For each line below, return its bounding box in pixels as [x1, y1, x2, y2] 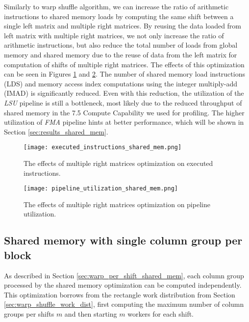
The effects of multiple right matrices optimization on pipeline [24, 199, 210, 209]
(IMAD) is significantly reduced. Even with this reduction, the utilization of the [4, 88, 244, 98]
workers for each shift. [127, 308, 194, 319]
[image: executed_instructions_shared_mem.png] [24, 144, 182, 151]
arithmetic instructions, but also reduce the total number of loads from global [4, 40, 238, 50]
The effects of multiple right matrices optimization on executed [24, 158, 213, 168]
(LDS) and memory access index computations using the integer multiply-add [4, 78, 237, 88]
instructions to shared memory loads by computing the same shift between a [4, 11, 234, 21]
